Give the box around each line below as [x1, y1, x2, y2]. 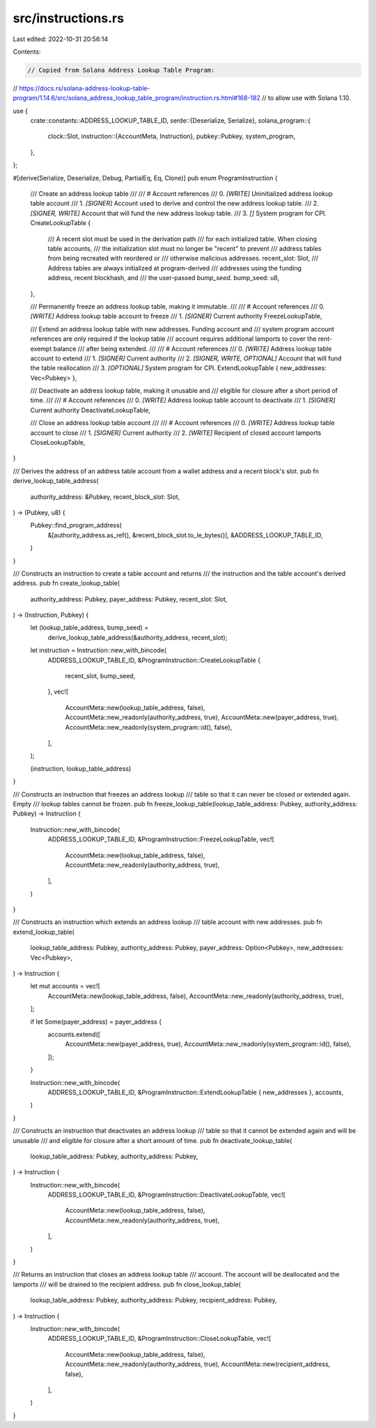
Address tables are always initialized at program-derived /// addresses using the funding [47, 263, 302, 272]
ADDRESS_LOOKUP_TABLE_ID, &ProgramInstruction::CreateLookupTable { [47, 656, 261, 664]
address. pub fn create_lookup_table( [13, 579, 120, 588]
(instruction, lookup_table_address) [30, 764, 132, 773]
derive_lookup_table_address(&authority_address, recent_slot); [47, 633, 228, 641]
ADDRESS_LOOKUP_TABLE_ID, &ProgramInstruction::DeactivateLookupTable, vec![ [47, 1190, 285, 1199]
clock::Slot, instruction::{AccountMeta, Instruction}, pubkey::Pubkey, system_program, [47, 132, 296, 141]
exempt [30, 344, 52, 353]
